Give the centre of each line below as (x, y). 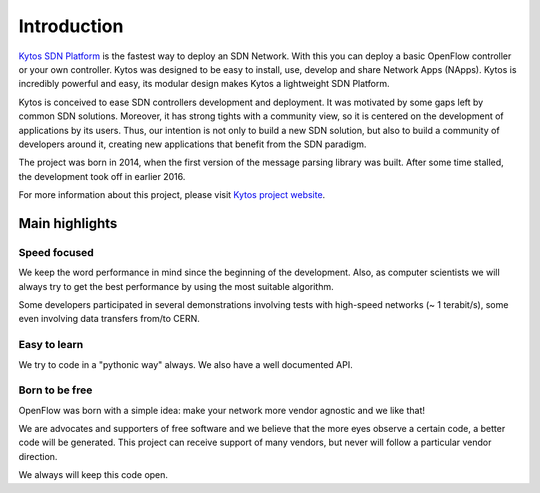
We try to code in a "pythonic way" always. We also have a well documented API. (186, 364)
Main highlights (68, 223)
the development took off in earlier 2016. (102, 176)
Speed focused (56, 252)
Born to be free (55, 390)
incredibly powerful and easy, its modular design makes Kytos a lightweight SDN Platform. (204, 84)
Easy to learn (51, 345)
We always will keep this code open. (93, 475)
